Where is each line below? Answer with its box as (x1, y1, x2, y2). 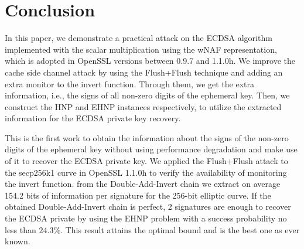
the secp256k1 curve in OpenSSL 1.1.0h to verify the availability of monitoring (5, 166, 287, 178)
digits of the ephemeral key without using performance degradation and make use (5, 143, 298, 155)
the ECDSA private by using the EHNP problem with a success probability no (5, 212, 287, 224)
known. (5, 235, 30, 247)
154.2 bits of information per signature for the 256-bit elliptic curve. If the (5, 189, 271, 201)
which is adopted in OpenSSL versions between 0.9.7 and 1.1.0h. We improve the (5, 54, 295, 67)
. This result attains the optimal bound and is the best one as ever (60, 223, 300, 236)
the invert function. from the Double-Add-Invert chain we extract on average (5, 178, 281, 190)
